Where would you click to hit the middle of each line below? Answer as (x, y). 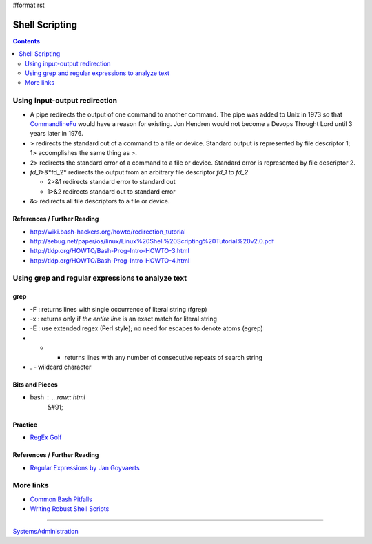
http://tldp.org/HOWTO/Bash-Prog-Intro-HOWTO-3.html (110, 251)
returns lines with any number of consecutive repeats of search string (164, 357)
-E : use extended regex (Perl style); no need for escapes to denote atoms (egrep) (146, 328)
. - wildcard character (61, 367)
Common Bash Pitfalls (61, 499)
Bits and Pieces (35, 384)
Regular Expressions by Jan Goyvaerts (85, 467)
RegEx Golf (46, 437)
